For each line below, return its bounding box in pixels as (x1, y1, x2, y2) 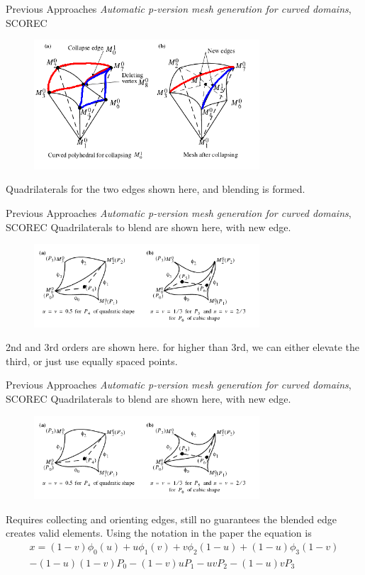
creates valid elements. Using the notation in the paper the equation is (6, 525, 312, 540)
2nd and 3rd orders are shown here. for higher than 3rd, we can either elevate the (6, 340, 360, 355)
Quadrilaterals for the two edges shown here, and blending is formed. (6, 182, 305, 196)
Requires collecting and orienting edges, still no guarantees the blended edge (6, 511, 337, 526)
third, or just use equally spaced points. (6, 353, 178, 368)
